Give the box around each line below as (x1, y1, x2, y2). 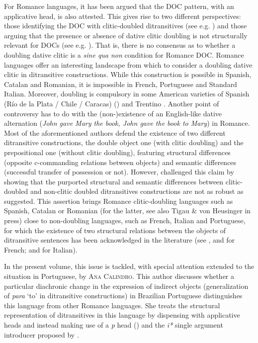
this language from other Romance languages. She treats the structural (4, 300, 220, 310)
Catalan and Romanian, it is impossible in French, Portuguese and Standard (4, 79, 237, 89)
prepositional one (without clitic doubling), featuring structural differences (4, 147, 231, 157)
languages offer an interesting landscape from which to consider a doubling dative (4, 59, 253, 70)
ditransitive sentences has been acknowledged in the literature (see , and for (4, 235, 235, 245)
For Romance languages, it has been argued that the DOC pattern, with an (4, 1, 234, 11)
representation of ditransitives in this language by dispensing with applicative (4, 310, 240, 320)
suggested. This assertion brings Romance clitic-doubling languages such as (4, 195, 233, 206)
